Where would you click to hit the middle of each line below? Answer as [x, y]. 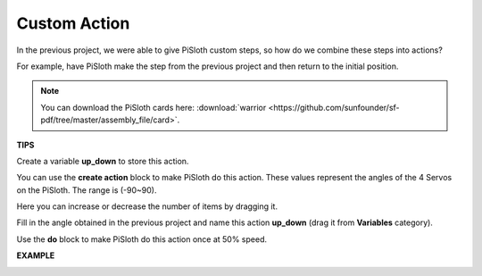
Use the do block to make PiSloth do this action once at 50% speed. [142, 239]
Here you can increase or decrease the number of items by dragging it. [147, 206]
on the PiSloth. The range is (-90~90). [87, 190]
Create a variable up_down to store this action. [103, 161]
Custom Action [73, 23]
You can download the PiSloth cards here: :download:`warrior [154, 107]
